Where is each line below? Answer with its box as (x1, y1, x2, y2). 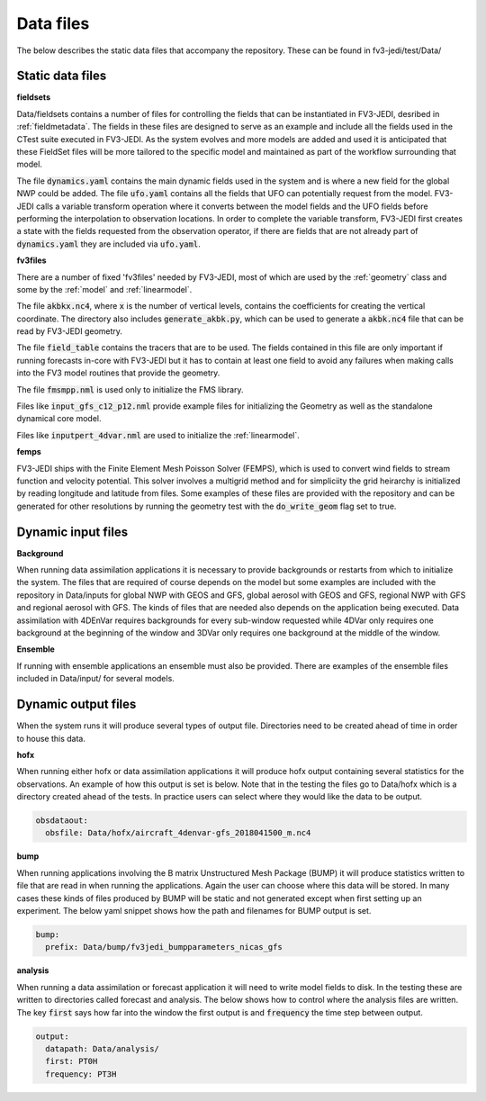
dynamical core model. (16, 413, 102, 424)
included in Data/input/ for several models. (16, 673, 175, 684)
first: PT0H (45, 1056, 98, 1067)
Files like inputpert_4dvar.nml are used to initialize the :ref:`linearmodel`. (16, 429, 301, 440)
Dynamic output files (16, 697, 137, 712)
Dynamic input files (16, 524, 129, 539)
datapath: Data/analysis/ (45, 1043, 159, 1053)
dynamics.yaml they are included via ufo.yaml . (16, 239, 202, 249)
